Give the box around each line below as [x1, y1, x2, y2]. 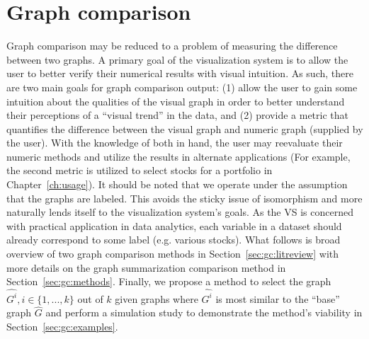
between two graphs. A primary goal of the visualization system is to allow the [6, 52, 348, 67]
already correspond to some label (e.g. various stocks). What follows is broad [6, 232, 341, 247]
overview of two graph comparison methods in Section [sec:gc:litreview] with [6, 246, 339, 261]
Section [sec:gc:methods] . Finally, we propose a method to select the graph [6, 274, 331, 289]
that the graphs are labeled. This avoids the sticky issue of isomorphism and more [6, 190, 363, 205]
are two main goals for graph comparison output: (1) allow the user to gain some [6, 79, 358, 94]
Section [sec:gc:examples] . [6, 318, 118, 333]
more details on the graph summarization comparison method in [6, 260, 286, 275]
